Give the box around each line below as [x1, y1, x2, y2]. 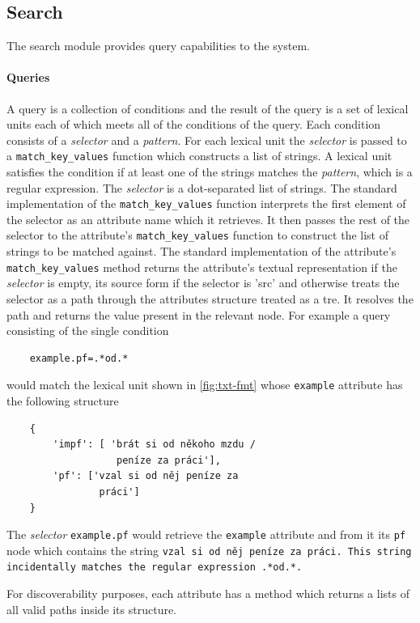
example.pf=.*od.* [29, 352, 129, 364]
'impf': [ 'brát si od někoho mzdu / [53, 439, 256, 451]
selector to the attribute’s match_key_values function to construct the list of [6, 227, 388, 244]
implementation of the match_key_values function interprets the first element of [6, 195, 406, 212]
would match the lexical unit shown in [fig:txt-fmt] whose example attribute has [6, 376, 403, 393]
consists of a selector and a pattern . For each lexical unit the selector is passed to [6, 131, 407, 148]
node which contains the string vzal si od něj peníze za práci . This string [6, 541, 412, 558]
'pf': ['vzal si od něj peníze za [53, 470, 239, 482]
